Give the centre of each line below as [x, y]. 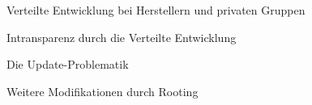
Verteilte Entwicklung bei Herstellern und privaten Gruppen [156, 10]
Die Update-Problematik [68, 64]
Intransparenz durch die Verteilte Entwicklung [122, 37]
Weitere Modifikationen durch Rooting [103, 91]
